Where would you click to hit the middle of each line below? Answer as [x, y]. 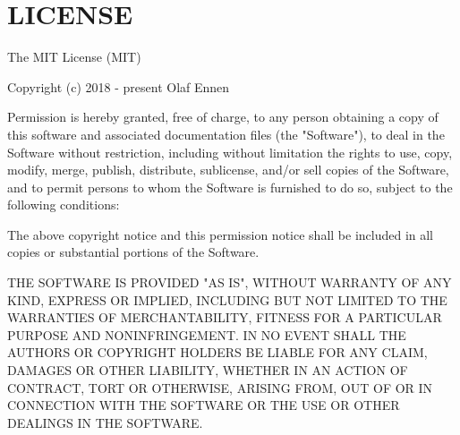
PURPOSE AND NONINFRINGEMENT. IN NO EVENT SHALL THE [207, 334]
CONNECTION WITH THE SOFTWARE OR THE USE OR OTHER [204, 405]
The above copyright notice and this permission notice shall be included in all [221, 234]
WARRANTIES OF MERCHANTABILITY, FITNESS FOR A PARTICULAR [225, 317]
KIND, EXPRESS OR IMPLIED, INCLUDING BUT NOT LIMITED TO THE [227, 299]
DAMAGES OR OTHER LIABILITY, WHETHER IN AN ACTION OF [208, 370]
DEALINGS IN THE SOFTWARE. [105, 422]
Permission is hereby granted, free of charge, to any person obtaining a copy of [223, 117]
